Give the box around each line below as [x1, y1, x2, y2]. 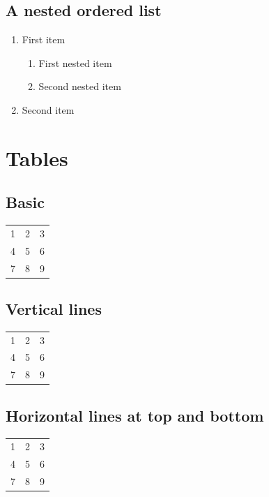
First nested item [38, 55, 112, 70]
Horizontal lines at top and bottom [6, 404, 264, 426]
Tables [6, 143, 68, 172]
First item [22, 32, 66, 47]
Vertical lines [6, 298, 102, 320]
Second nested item [38, 79, 121, 94]
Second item [22, 102, 75, 117]
